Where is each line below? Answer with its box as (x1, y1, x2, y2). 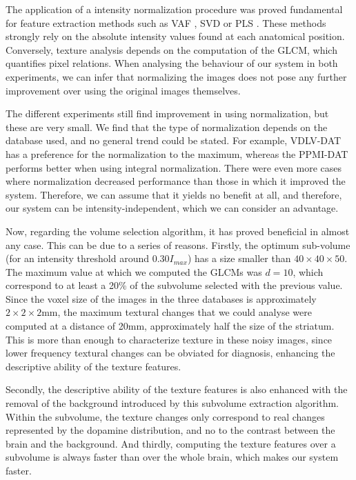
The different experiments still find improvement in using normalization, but (6, 106, 329, 121)
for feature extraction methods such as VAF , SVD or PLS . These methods (6, 15, 326, 30)
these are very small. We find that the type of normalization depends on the (6, 119, 328, 134)
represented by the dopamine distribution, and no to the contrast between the (6, 423, 335, 437)
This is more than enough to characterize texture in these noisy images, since (6, 332, 333, 346)
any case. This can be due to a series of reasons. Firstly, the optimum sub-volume (6, 237, 350, 252)
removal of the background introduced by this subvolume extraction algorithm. (6, 396, 339, 410)
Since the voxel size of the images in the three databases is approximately (6, 291, 317, 306)
